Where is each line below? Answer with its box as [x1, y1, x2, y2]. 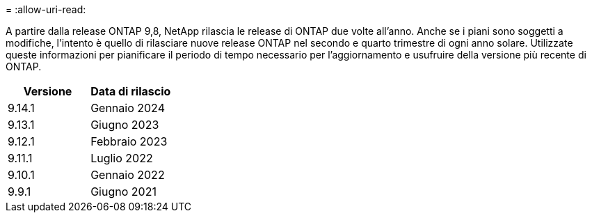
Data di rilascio [90, 84, 171, 98]
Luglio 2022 [90, 151, 153, 165]
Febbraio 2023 [90, 134, 168, 148]
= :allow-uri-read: [6, 3, 86, 15]
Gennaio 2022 [90, 168, 165, 182]
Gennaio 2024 [90, 101, 165, 115]
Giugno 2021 [90, 185, 157, 198]
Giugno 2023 [90, 118, 159, 132]
